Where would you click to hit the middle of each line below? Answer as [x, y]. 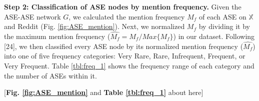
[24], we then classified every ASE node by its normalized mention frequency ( [124, 46]
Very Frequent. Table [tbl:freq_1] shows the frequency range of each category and [129, 65]
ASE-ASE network [32, 16]
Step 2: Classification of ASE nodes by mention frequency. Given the [123, 6]
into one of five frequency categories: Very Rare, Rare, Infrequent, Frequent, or [125, 56]
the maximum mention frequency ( [57, 36]
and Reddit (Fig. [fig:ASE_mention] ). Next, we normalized [94, 26]
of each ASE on [223, 16]
